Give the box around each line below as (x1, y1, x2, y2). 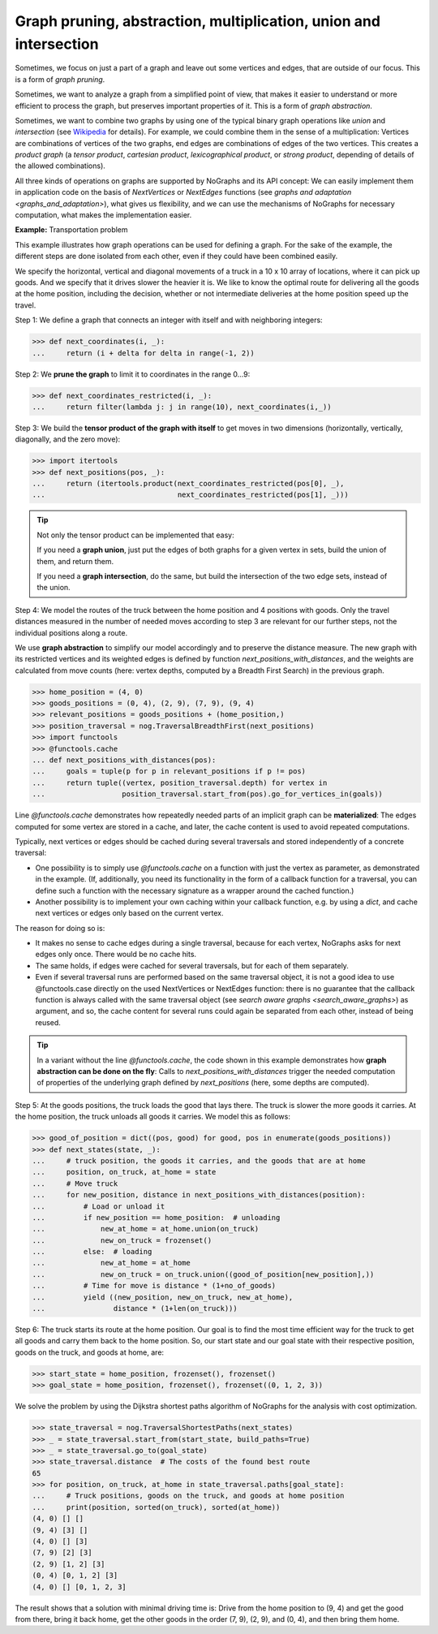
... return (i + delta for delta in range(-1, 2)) (32, 348, 255, 357)
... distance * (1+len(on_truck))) (32, 1304, 238, 1313)
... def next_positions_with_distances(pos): (32, 756, 217, 765)
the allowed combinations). (15, 161, 105, 170)
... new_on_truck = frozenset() (32, 1235, 213, 1245)
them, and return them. (36, 556, 114, 566)
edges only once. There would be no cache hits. (35, 950, 197, 959)
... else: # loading (32, 1247, 152, 1257)
